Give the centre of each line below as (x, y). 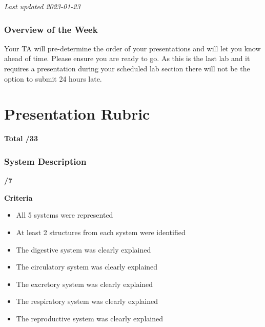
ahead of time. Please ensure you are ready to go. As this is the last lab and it (127, 58)
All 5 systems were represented (65, 215)
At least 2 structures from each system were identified (101, 232)
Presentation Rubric (77, 114)
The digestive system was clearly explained (84, 249)
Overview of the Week (51, 29)
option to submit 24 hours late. (53, 78)
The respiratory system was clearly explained (87, 301)
